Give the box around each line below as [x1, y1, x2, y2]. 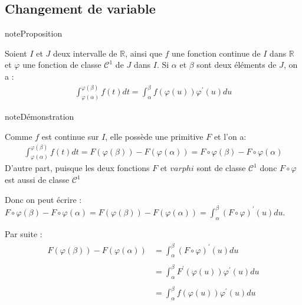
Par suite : [5, 227, 42, 240]
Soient [5, 47, 27, 59]
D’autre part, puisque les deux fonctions [5, 162, 150, 174]
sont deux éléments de [196, 58, 277, 71]
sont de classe [196, 162, 246, 174]
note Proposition [5, 27, 63, 40]
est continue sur [41, 130, 99, 142]
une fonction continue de [172, 47, 261, 59]
